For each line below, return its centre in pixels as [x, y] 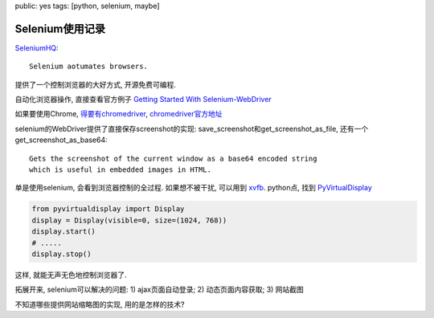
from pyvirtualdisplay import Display [108, 209]
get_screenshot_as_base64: [61, 140]
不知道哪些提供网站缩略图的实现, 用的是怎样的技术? [100, 304]
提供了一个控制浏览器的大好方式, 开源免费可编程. [96, 84]
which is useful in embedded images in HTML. [121, 170]
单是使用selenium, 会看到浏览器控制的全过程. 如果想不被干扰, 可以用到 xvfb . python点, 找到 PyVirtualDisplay [194, 188]
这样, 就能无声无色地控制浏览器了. [71, 275]
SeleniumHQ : [37, 47]
